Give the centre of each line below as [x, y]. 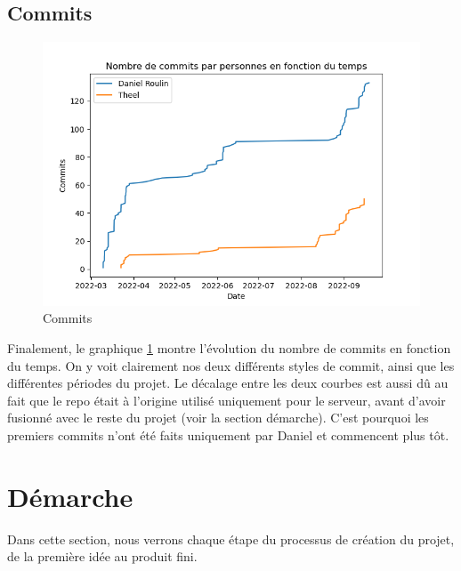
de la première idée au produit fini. [102, 556]
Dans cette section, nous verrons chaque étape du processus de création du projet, [231, 539]
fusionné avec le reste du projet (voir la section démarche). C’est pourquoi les [218, 418]
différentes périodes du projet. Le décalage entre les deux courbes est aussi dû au [228, 383]
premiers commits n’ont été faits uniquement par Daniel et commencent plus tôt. [228, 434]
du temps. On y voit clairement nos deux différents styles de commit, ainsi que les [231, 365]
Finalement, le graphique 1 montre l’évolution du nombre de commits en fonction [229, 348]
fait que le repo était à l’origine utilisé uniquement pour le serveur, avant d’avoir [226, 400]
